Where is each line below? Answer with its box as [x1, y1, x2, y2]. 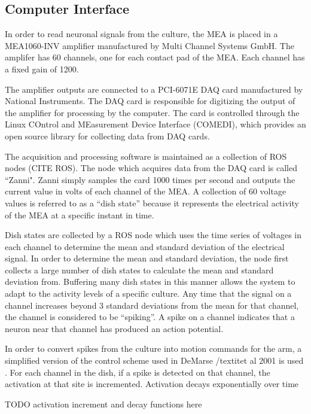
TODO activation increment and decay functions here [5, 397, 202, 410]
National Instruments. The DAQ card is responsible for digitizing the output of [5, 95, 295, 107]
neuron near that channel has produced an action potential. [5, 322, 224, 334]
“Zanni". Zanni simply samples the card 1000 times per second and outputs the [5, 173, 295, 185]
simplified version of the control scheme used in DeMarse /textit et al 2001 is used [5, 354, 304, 367]
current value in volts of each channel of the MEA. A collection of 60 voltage [5, 185, 286, 197]
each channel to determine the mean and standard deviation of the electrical [5, 240, 285, 252]
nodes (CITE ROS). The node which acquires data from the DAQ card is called [5, 162, 297, 174]
